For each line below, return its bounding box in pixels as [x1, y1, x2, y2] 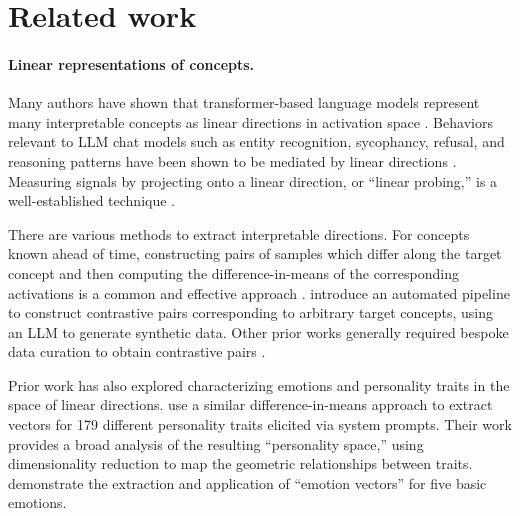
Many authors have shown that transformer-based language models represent [8, 92, 480, 113]
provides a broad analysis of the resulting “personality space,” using [8, 433, 424, 454]
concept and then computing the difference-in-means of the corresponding [8, 262, 459, 283]
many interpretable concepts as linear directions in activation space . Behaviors [8, 111, 493, 132]
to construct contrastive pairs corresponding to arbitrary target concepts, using [8, 302, 494, 323]
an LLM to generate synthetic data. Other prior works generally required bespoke [8, 321, 509, 342]
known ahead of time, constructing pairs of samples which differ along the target [8, 243, 502, 264]
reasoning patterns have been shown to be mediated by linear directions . [8, 150, 457, 171]
